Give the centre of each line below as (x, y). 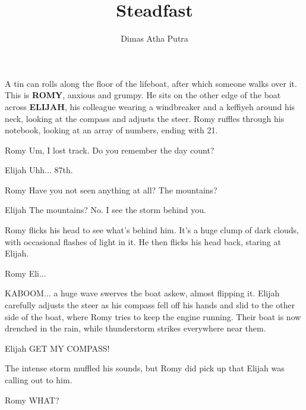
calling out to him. (39, 380)
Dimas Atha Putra (154, 38)
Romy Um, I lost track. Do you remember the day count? (110, 150)
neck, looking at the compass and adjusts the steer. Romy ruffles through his (145, 118)
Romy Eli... (26, 273)
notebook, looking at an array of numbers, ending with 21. (111, 130)
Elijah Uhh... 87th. (39, 170)
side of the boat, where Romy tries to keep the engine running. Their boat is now (153, 316)
